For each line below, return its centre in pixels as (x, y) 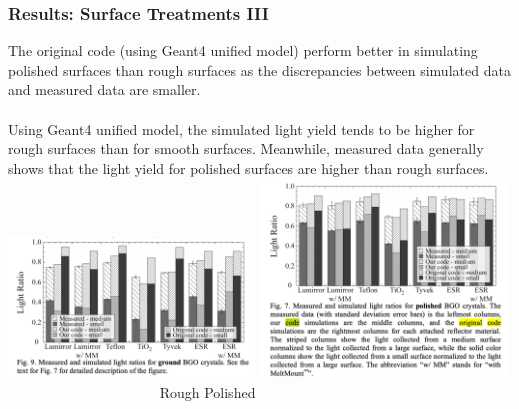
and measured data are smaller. (104, 89)
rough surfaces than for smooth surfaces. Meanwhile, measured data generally (246, 148)
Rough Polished (207, 391)
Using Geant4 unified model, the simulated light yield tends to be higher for (241, 128)
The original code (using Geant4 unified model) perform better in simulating (243, 50)
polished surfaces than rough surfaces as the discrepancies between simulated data (259, 69)
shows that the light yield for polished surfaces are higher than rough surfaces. (248, 167)
